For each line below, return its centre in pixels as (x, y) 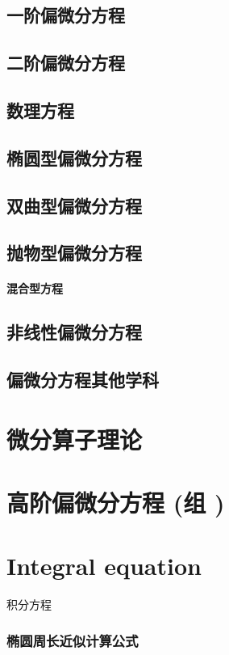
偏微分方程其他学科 (83, 380)
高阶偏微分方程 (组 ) (116, 502)
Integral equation (104, 566)
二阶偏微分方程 (66, 63)
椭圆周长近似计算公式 (73, 640)
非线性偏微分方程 (74, 332)
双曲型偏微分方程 (74, 205)
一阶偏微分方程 (66, 15)
